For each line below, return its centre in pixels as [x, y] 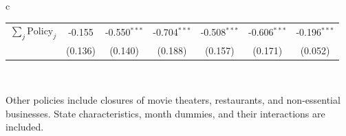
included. [25, 127]
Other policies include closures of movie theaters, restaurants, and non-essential [173, 100]
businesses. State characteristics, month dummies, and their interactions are [165, 113]
